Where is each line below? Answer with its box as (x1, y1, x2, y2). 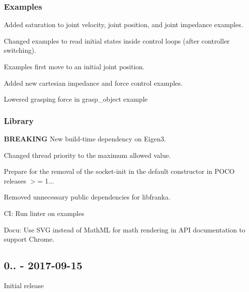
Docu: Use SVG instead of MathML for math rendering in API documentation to (4, 224, 246, 234)
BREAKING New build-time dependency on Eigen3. (4, 134, 166, 143)
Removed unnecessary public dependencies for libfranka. (4, 192, 171, 202)
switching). (4, 45, 36, 55)
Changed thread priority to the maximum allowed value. (4, 150, 171, 160)
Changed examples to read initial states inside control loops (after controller (4, 35, 230, 46)
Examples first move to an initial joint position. (4, 61, 145, 71)
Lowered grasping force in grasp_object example (4, 94, 148, 104)
